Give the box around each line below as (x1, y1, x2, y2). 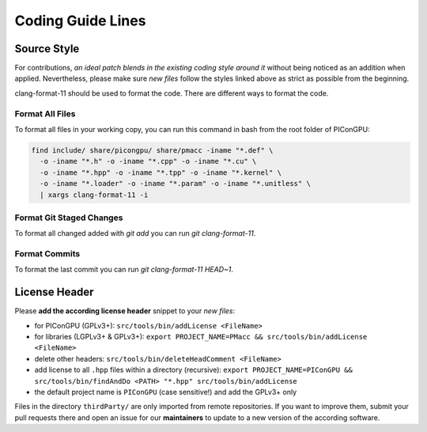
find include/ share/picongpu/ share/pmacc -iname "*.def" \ (31, 146, 274, 154)
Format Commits (14, 248, 81, 260)
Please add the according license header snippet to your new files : (14, 306, 236, 316)
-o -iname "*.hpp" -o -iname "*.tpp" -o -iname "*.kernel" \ (40, 168, 282, 177)
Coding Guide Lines (14, 12, 146, 29)
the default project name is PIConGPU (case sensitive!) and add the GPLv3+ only (34, 388, 297, 397)
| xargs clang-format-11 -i (40, 190, 149, 199)
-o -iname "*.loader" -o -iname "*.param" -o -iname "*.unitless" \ (40, 179, 312, 188)
